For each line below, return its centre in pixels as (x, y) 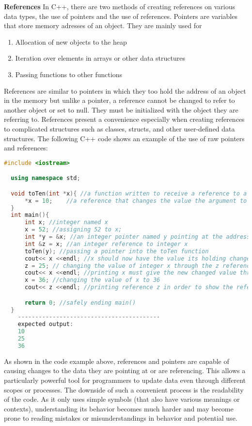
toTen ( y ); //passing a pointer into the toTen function (117, 251)
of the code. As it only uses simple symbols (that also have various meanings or (122, 399)
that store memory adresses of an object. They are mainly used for (103, 25)
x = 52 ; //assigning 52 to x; (73, 230)
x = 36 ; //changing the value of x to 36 (92, 280)
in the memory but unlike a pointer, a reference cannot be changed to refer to (119, 100)
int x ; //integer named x (66, 222)
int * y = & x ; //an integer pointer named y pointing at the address (137, 237)
